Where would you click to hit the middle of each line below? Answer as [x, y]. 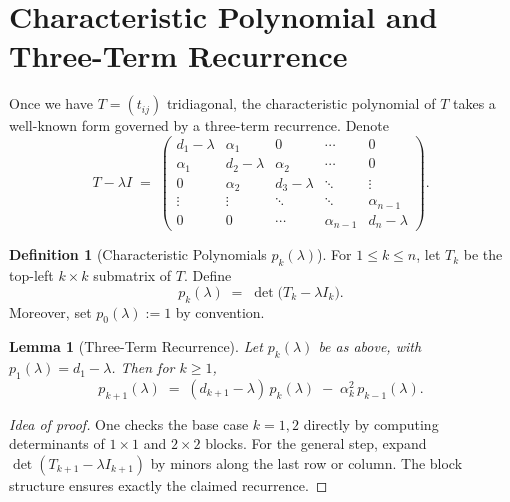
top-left [31, 275]
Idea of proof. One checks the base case [129, 423]
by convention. [220, 311]
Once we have [51, 103]
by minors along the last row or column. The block [306, 462]
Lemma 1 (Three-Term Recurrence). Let [136, 346]
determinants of [57, 443]
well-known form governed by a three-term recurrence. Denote [199, 125]
